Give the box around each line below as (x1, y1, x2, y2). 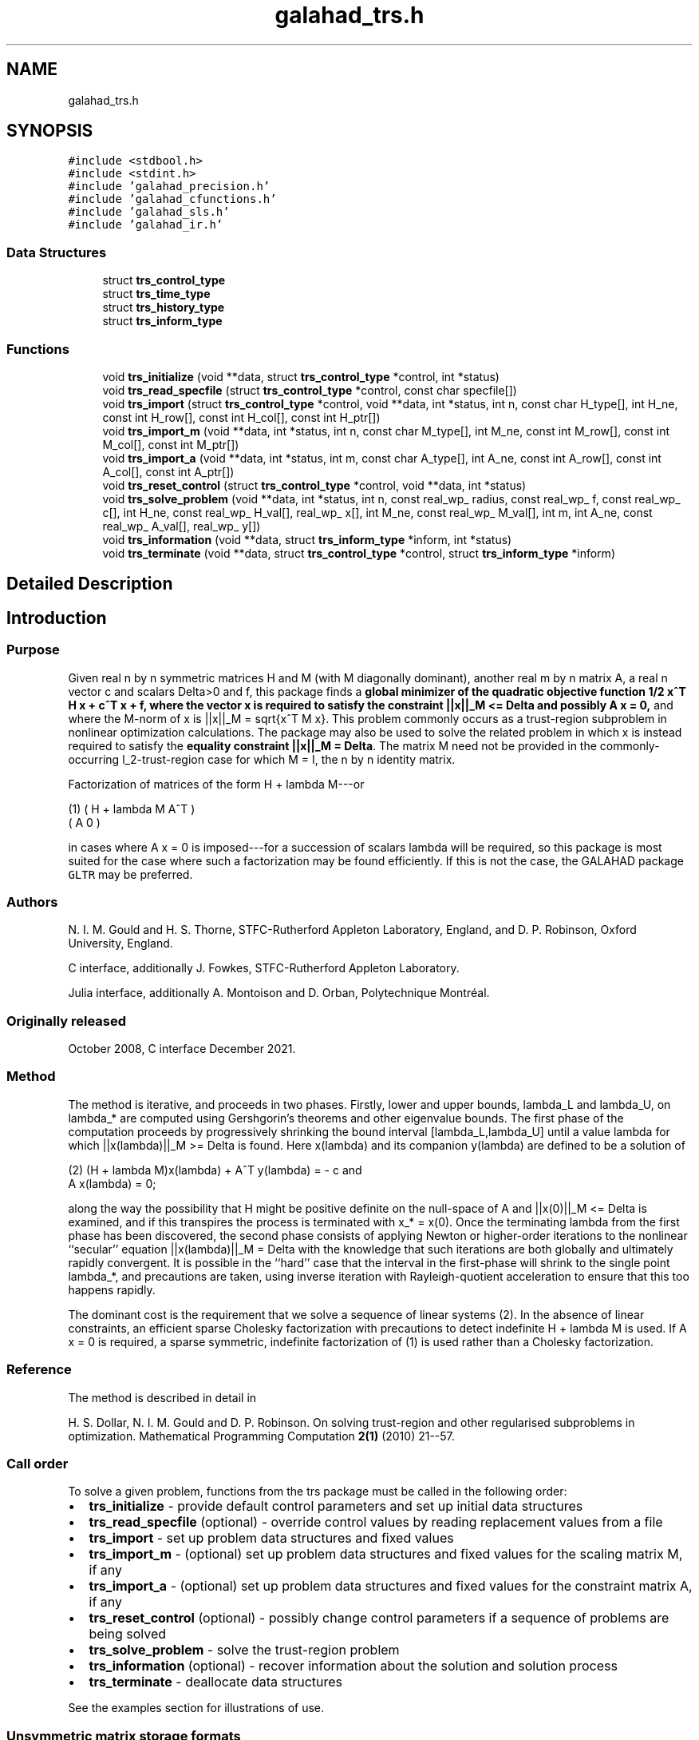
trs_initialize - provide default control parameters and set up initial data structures (89, 1498, 583, 1515)
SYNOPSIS (6, 121, 93, 141)
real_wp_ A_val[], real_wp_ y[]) (102, 518, 261, 533)
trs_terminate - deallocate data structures (89, 1674, 343, 1690)
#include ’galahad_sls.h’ (68, 205, 230, 219)
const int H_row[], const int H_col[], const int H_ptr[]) (102, 410, 381, 424)
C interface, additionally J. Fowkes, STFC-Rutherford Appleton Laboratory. (68, 961, 460, 975)
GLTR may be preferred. (68, 867, 193, 881)
